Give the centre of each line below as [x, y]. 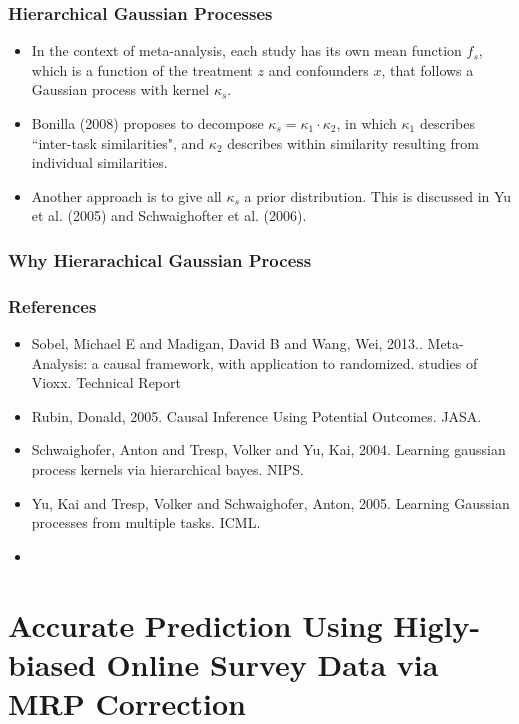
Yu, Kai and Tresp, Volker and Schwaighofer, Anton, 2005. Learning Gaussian [270, 502]
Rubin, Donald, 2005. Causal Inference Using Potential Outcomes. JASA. [256, 415]
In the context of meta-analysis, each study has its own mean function [246, 50]
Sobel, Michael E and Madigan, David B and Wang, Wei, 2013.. [227, 343]
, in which [366, 123]
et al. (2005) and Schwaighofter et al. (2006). [169, 215]
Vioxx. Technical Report [106, 382]
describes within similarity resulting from [353, 142]
